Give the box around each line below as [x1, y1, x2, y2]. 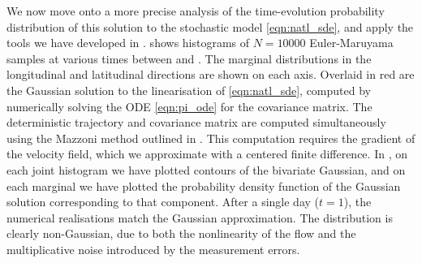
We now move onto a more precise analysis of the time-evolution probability [6, 2, 385, 19]
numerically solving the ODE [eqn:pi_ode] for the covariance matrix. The [6, 97, 372, 114]
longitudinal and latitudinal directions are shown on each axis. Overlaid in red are [6, 66, 415, 83]
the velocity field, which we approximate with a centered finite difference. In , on [6, 145, 407, 162]
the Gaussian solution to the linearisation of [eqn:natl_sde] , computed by [6, 81, 371, 98]
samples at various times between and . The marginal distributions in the [6, 50, 372, 67]
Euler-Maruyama [309, 34, 394, 51]
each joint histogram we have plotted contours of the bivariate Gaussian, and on [6, 161, 406, 178]
